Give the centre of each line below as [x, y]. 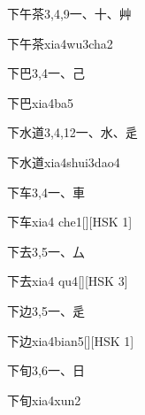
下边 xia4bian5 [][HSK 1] [71, 340]
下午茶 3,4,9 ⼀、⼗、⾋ [69, 13]
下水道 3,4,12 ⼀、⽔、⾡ [72, 132]
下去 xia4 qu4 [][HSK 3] [68, 281]
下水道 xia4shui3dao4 [64, 161]
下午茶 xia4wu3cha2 [60, 43]
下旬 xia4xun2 [44, 400]
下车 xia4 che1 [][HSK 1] [70, 222]
